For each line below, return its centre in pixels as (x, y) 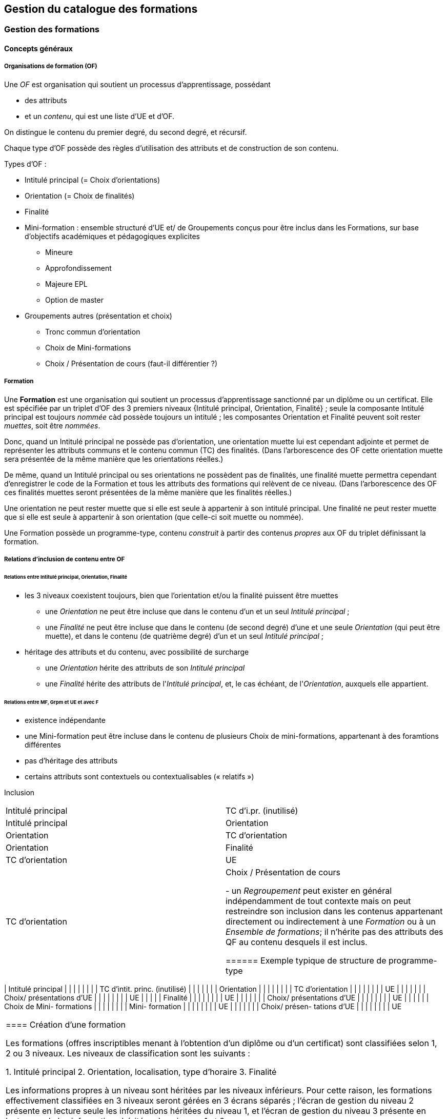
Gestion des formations (52, 30)
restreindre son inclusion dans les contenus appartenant (334, 911)
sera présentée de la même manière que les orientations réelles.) (114, 459)
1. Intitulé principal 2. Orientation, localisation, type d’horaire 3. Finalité (141, 1072)
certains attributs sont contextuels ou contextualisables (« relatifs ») (139, 777)
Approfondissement (78, 268)
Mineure (59, 252)
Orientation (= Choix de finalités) (80, 195)
